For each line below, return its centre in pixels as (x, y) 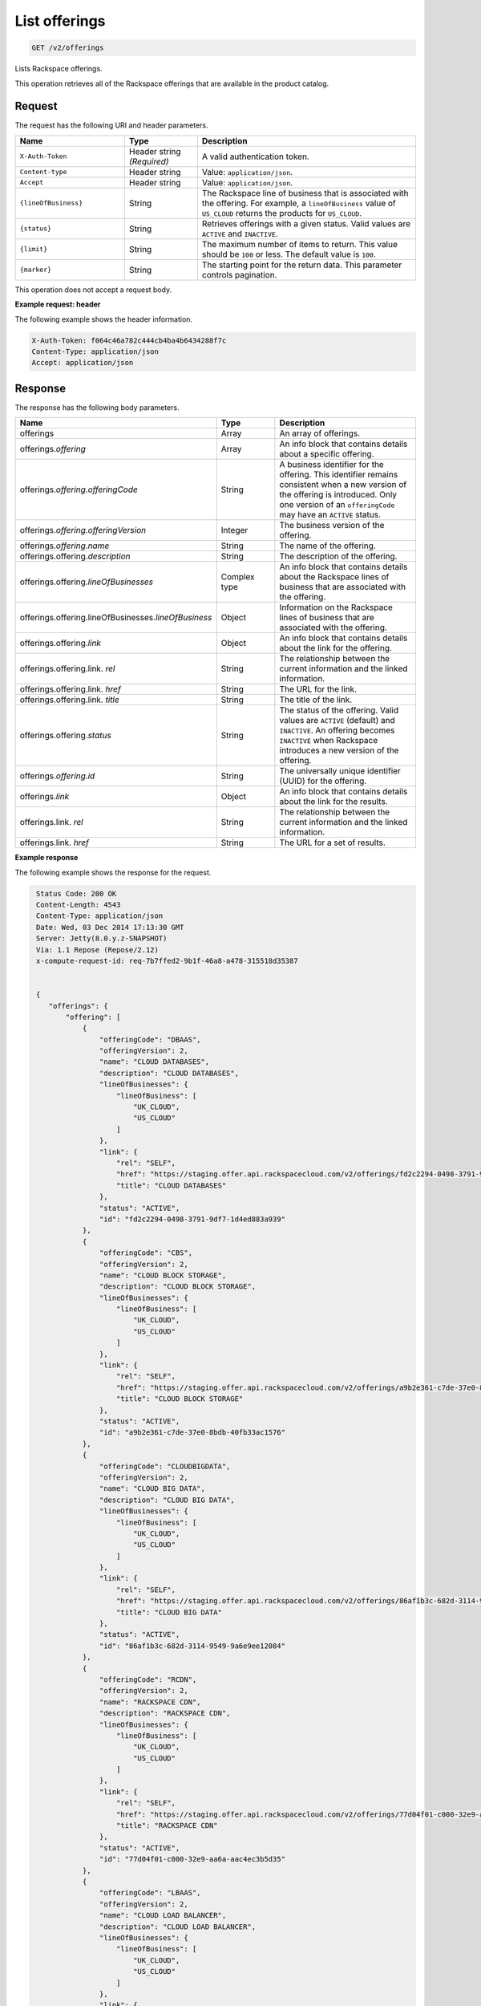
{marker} (36, 270)
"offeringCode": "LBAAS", (150, 1893)
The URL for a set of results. (333, 843)
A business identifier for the (331, 465)
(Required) (149, 161)
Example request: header (58, 304)
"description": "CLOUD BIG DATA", (167, 1500)
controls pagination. (239, 274)
